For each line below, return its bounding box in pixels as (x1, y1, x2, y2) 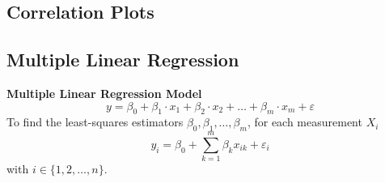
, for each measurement (247, 113, 362, 130)
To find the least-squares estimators (6, 113, 184, 130)
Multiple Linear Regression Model (6, 84, 202, 101)
